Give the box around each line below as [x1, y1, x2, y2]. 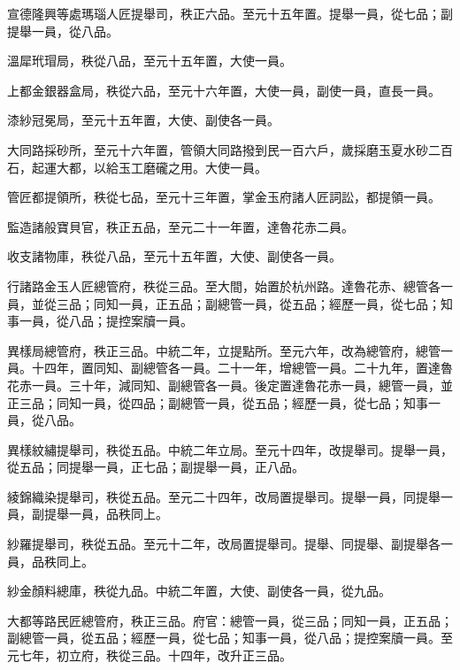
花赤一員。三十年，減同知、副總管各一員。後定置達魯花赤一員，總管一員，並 [7, 375, 453, 394]
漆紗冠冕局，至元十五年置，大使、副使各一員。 [7, 111, 280, 129]
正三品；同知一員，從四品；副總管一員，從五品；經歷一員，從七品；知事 [7, 393, 428, 412]
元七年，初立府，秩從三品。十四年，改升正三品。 [7, 646, 292, 665]
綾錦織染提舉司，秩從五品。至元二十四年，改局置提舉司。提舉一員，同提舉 [7, 487, 441, 505]
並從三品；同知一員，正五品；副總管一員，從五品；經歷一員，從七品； [31, 294, 441, 312]
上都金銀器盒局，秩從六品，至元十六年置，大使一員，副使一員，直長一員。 [7, 81, 441, 99]
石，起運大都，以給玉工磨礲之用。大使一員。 [7, 158, 267, 176]
